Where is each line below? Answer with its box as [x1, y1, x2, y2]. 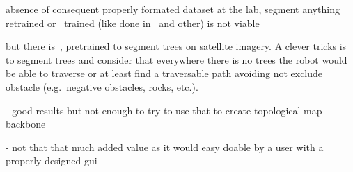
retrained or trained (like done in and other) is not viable [6, 15, 260, 30]
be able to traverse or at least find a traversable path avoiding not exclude [6, 66, 323, 80]
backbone [6, 117, 46, 131]
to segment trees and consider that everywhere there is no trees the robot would [6, 52, 347, 67]
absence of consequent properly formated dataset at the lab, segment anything [6, 2, 340, 16]
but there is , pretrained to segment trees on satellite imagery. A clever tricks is [6, 39, 347, 53]
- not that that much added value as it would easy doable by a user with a [6, 139, 324, 154]
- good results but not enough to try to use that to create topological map [6, 103, 322, 117]
